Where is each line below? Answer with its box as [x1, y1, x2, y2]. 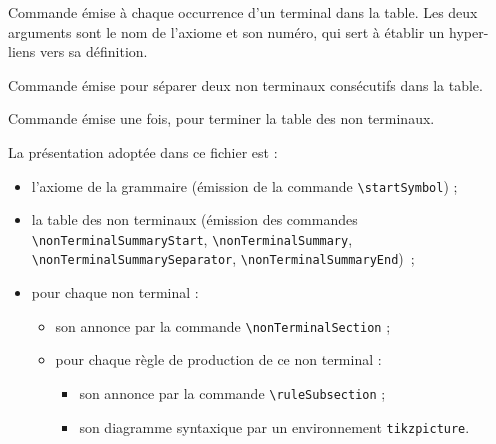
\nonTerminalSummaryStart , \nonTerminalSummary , [31, 228, 353, 249]
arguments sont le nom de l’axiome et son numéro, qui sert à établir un [8, 21, 445, 42]
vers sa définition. [39, 41, 148, 62]
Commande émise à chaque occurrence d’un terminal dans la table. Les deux [8, 2, 478, 22]
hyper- [449, 21, 489, 42]
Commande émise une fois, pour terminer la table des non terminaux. [8, 108, 435, 129]
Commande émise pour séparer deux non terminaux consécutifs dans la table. [8, 74, 483, 95]
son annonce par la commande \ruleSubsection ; [79, 382, 386, 403]
